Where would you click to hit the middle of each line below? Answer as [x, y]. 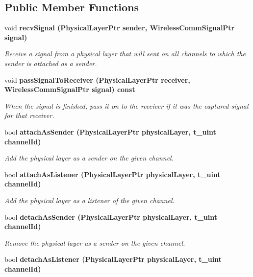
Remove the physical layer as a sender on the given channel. [95, 242]
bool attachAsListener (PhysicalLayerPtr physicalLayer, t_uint [113, 174]
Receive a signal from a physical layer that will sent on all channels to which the [125, 54]
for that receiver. [29, 115]
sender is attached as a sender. [51, 63]
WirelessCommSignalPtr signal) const [70, 89]
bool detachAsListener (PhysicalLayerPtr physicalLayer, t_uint [113, 259]
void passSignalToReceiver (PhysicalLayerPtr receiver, [97, 80]
